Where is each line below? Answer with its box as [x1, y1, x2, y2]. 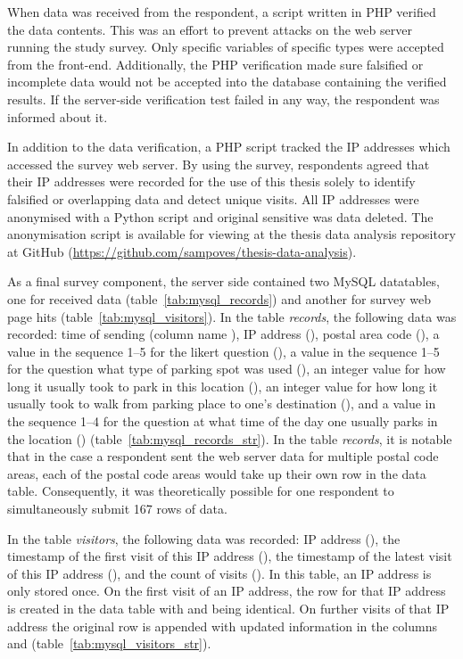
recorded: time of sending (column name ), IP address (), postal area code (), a [7, 325, 440, 343]
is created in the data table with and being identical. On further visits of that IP [7, 599, 450, 617]
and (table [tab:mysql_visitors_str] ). [7, 634, 211, 653]
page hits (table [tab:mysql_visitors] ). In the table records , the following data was [7, 307, 457, 325]
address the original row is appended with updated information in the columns [7, 616, 437, 635]
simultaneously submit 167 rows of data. [7, 499, 227, 518]
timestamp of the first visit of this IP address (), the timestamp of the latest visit [7, 547, 452, 565]
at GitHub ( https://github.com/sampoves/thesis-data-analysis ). [7, 242, 357, 260]
